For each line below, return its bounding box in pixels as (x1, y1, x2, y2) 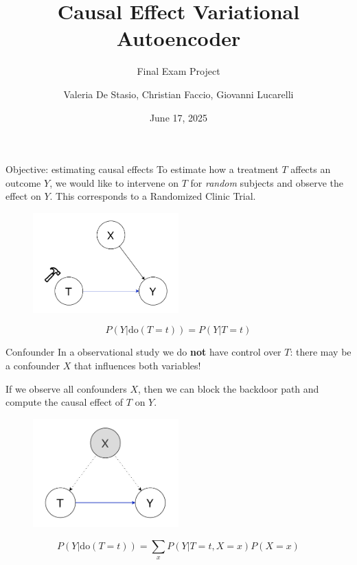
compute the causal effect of (5, 395, 124, 409)
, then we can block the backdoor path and (138, 381, 319, 395)
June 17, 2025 (149, 110, 208, 124)
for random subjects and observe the (190, 175, 343, 189)
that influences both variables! (73, 358, 201, 373)
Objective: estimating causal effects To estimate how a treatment (5, 162, 279, 176)
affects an (290, 162, 331, 176)
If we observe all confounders (5, 381, 127, 395)
